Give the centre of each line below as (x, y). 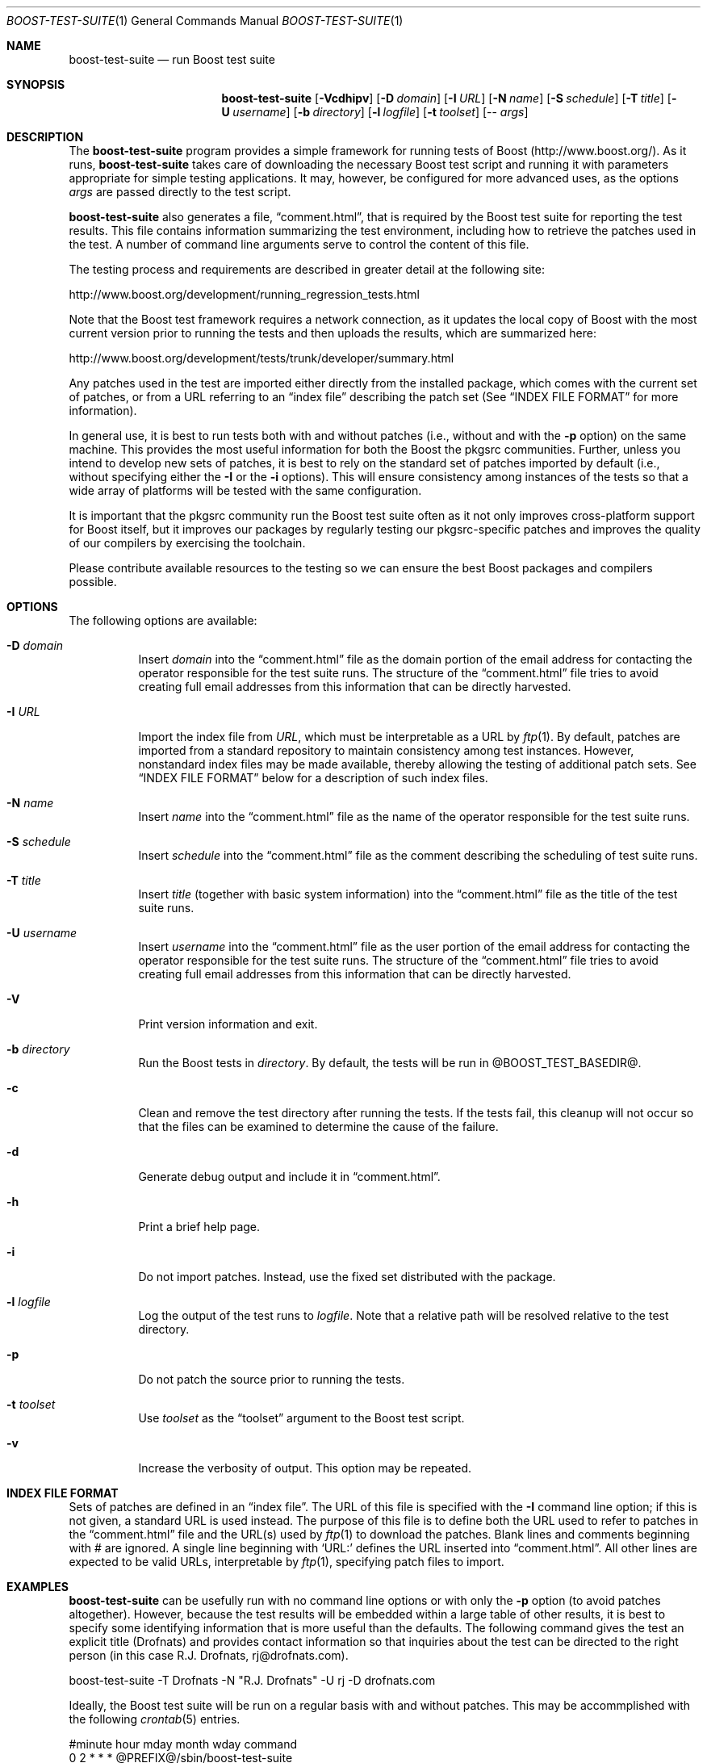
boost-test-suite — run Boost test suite (172, 59)
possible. (93, 582)
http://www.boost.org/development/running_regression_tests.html (244, 294)
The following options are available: (163, 620)
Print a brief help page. (199, 1227)
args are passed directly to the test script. (180, 192)
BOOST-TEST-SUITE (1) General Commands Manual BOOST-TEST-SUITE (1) (205, 21)
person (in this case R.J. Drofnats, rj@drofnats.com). (209, 1655)
